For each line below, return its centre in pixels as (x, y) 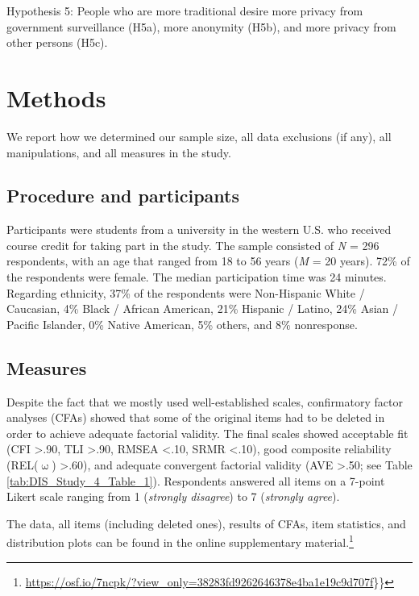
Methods (56, 97)
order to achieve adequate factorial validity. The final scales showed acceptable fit (207, 433)
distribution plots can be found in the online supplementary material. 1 (180, 541)
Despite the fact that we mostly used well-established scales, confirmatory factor (205, 401)
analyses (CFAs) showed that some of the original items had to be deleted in (196, 417)
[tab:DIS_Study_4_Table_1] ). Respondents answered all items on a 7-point (196, 480)
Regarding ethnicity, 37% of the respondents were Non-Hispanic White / (186, 292)
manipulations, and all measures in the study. (119, 152)
